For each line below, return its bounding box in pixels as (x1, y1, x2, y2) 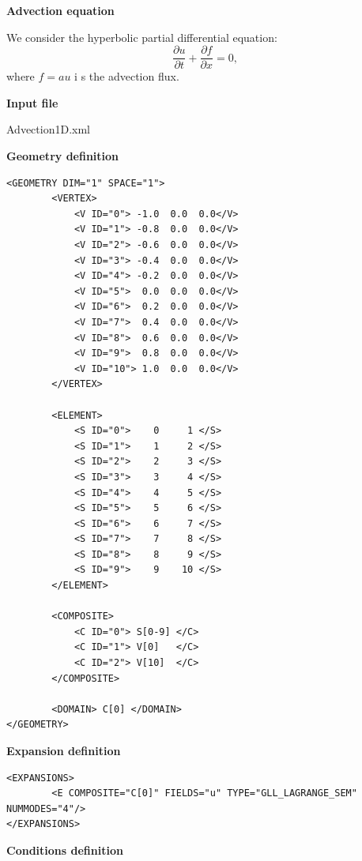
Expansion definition (6, 743, 121, 758)
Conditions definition (6, 841, 123, 858)
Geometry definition (6, 148, 119, 164)
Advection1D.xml (6, 121, 90, 137)
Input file (6, 94, 58, 111)
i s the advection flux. (74, 68, 179, 85)
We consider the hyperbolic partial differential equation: (6, 28, 277, 45)
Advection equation (6, 2, 115, 18)
